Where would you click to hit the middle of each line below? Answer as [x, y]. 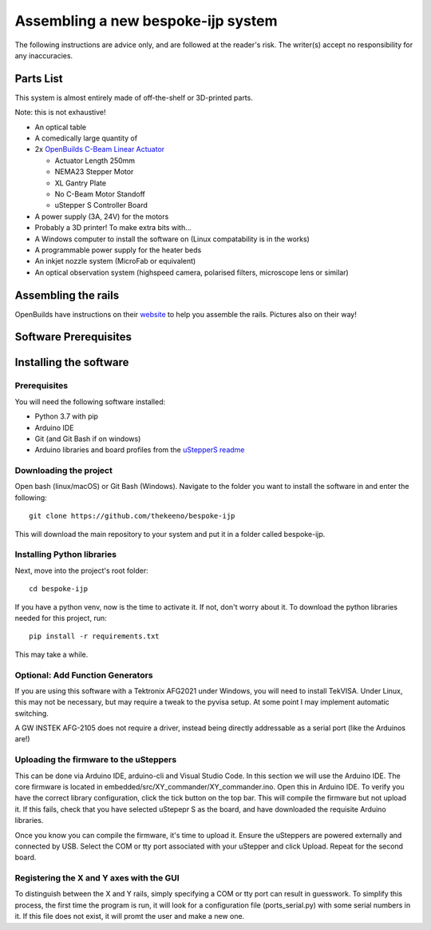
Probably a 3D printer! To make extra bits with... [113, 228]
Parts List [39, 79]
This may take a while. [51, 654]
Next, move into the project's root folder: [81, 570]
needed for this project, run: [61, 618]
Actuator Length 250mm [95, 161]
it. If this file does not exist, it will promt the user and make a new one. [130, 916]
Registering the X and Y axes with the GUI [97, 878]
